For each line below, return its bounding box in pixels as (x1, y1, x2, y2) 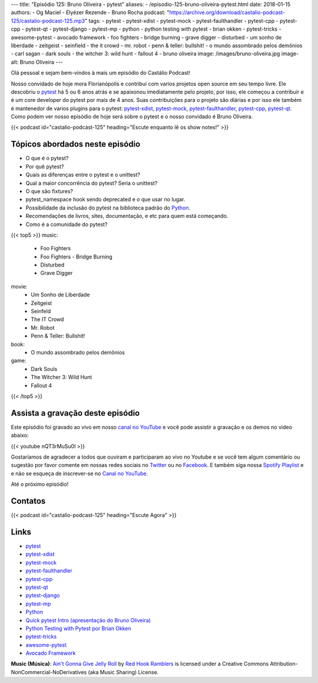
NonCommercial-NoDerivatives (11, 668, 87, 675)
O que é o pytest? (25, 155, 69, 162)
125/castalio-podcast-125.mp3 (11, 17, 85, 24)
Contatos (11, 496, 46, 506)
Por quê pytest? (25, 163, 64, 170)
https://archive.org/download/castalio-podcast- (169, 9, 286, 16)
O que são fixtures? (25, 187, 74, 194)
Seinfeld (31, 308, 51, 315)
